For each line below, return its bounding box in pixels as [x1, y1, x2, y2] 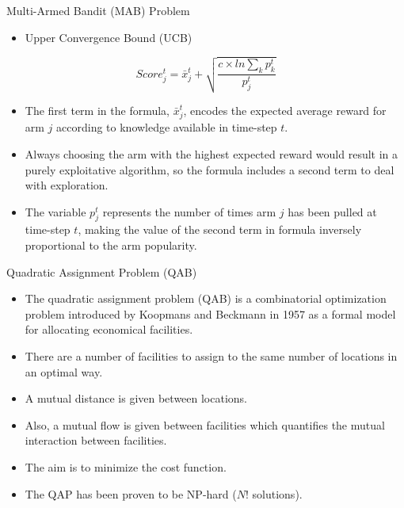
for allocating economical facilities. [25, 321, 193, 338]
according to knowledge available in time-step [56, 119, 277, 136]
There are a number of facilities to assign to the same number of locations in [25, 348, 398, 365]
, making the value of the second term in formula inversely [78, 221, 362, 238]
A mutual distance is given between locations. [25, 390, 248, 407]
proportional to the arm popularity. [25, 237, 197, 254]
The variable [25, 203, 86, 220]
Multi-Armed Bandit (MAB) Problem [6, 2, 190, 18]
